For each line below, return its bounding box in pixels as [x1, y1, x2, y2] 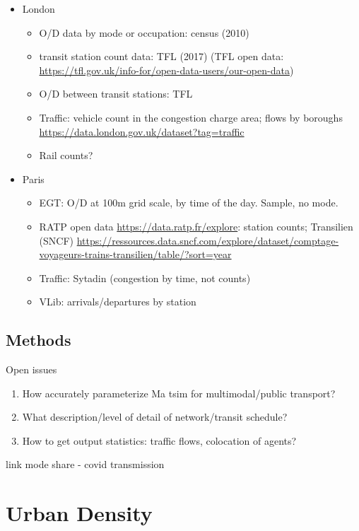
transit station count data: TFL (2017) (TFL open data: [39, 49, 284, 64]
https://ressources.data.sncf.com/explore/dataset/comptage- [76, 233, 339, 247]
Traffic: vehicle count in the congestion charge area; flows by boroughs [39, 110, 343, 124]
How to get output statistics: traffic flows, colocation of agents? [22, 433, 297, 448]
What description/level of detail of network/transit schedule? [22, 409, 288, 424]
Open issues [6, 362, 57, 377]
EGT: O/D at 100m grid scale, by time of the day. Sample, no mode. [39, 195, 339, 210]
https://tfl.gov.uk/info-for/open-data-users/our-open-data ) [39, 62, 294, 77]
